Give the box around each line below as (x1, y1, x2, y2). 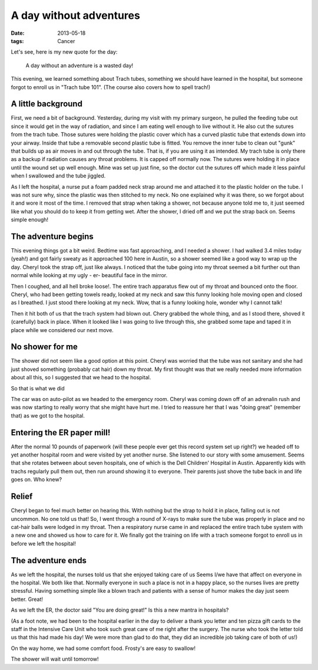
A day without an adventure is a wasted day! (25, 62, 134, 69)
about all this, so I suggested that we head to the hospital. (11, 374, 151, 381)
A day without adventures (11, 9, 141, 22)
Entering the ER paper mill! (11, 428, 111, 438)
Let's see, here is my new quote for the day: (11, 48, 118, 55)
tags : (11, 37, 24, 44)
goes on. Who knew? (11, 476, 62, 483)
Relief (11, 491, 33, 501)
